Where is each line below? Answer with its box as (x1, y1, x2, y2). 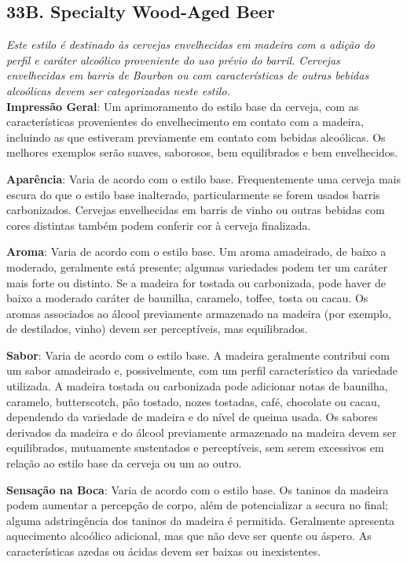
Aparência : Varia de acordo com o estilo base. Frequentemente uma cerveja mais (6, 170, 401, 187)
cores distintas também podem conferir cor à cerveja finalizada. (6, 216, 311, 233)
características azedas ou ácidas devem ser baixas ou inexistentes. (6, 543, 321, 560)
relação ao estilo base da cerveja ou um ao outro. (6, 455, 242, 471)
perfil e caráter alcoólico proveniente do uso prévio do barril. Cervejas (6, 51, 340, 68)
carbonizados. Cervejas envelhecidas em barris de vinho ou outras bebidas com (6, 202, 385, 218)
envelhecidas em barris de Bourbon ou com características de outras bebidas (6, 67, 369, 83)
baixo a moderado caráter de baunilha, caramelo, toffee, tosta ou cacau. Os (6, 290, 368, 306)
